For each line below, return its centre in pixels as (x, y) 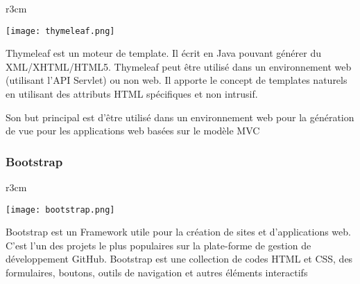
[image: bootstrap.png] (60, 210)
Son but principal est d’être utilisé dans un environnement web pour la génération (180, 117)
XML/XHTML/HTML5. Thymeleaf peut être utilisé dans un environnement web (179, 66)
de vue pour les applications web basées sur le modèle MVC (133, 131)
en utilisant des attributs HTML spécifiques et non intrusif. (132, 94)
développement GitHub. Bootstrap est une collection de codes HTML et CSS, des (179, 259)
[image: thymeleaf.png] (60, 31)
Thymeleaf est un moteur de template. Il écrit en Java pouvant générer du (163, 53)
